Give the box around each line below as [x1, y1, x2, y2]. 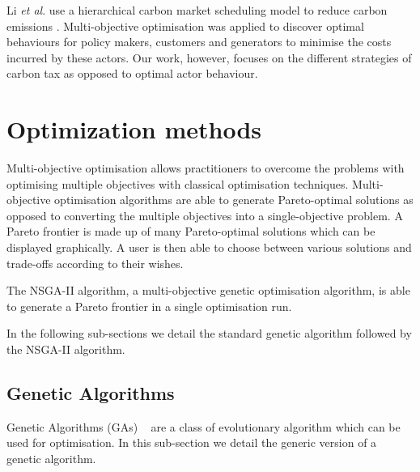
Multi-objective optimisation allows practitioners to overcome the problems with [6, 159, 405, 176]
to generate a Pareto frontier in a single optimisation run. [6, 297, 292, 314]
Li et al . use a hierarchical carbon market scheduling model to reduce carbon [6, 2, 388, 18]
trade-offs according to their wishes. [6, 254, 184, 271]
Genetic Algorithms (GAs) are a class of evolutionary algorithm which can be [6, 418, 401, 435]
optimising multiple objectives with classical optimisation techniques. [6, 175, 349, 192]
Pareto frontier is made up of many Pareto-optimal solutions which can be [6, 223, 375, 240]
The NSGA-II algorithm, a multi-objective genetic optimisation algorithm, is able [6, 282, 410, 299]
